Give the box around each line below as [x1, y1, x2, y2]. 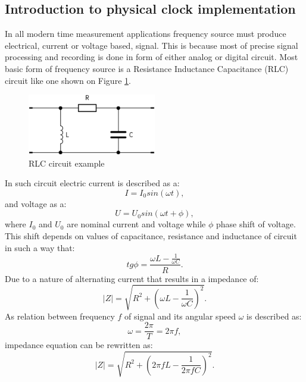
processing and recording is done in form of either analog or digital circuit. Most [5, 51, 298, 63]
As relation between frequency [5, 309, 115, 322]
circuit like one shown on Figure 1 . [5, 74, 131, 86]
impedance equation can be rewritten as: [5, 339, 153, 351]
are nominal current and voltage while [67, 218, 206, 230]
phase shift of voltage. [216, 218, 296, 230]
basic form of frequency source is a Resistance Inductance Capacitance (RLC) [5, 62, 289, 74]
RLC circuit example [29, 156, 105, 169]
